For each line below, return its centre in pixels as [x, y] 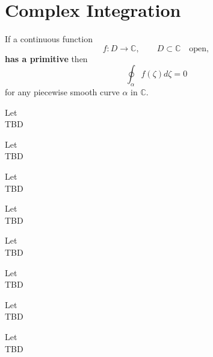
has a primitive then [46, 58]
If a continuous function [49, 39]
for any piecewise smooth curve [62, 92]
